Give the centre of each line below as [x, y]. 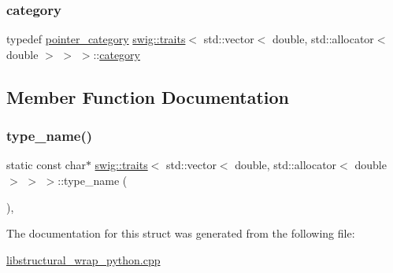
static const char [46, 165]
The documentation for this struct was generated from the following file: [181, 233]
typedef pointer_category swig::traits [96, 39]
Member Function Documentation [148, 96]
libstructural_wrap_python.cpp [83, 259]
